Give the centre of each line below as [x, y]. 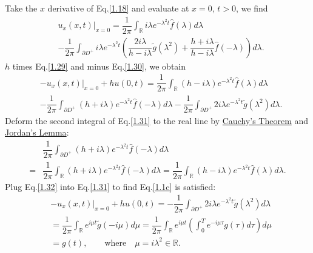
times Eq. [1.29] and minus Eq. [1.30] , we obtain [99, 66]
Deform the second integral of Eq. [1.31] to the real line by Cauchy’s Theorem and [157, 120]
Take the [21, 8]
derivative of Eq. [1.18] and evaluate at [118, 8]
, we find [252, 8]
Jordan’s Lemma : [37, 132]
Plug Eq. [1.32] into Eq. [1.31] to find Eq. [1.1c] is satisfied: [110, 186]
